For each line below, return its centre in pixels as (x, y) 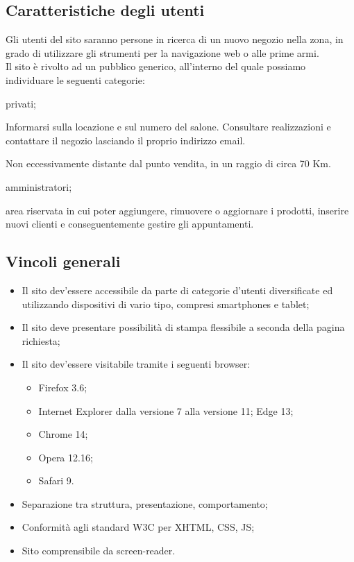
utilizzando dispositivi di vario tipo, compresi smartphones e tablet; (166, 304)
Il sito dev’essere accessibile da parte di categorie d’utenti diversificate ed (177, 290)
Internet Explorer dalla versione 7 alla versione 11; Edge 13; (166, 410)
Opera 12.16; (66, 457)
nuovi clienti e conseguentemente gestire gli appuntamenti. (130, 224)
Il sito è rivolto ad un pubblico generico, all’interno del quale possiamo (156, 66)
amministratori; (39, 186)
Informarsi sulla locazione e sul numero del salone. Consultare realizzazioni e (168, 127)
